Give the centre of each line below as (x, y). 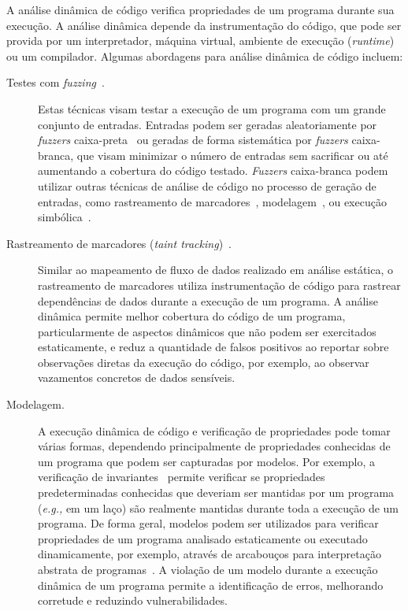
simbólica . (65, 217)
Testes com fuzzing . (56, 82)
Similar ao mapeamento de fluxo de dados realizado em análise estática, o (215, 270)
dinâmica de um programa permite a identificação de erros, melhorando (211, 585)
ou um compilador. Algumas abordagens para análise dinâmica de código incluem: (205, 56)
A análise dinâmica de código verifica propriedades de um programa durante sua (200, 9)
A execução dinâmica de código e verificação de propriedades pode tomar (214, 430)
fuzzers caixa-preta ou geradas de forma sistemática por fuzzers (193, 140)
